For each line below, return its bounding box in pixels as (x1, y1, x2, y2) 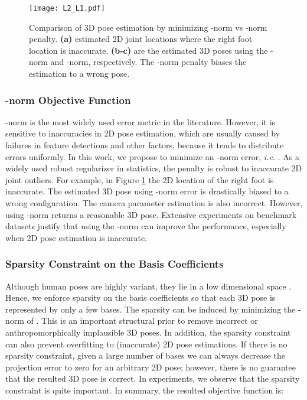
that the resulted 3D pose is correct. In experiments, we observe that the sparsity (5, 372, 300, 385)
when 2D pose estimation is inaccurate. (5, 231, 148, 243)
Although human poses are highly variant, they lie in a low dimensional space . (5, 279, 292, 292)
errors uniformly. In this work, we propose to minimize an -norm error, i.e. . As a (5, 150, 299, 162)
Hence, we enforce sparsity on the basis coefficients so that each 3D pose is (5, 291, 276, 304)
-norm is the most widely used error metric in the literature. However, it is (5, 115, 276, 128)
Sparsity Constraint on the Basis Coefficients (5, 256, 224, 271)
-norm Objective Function (5, 92, 131, 107)
